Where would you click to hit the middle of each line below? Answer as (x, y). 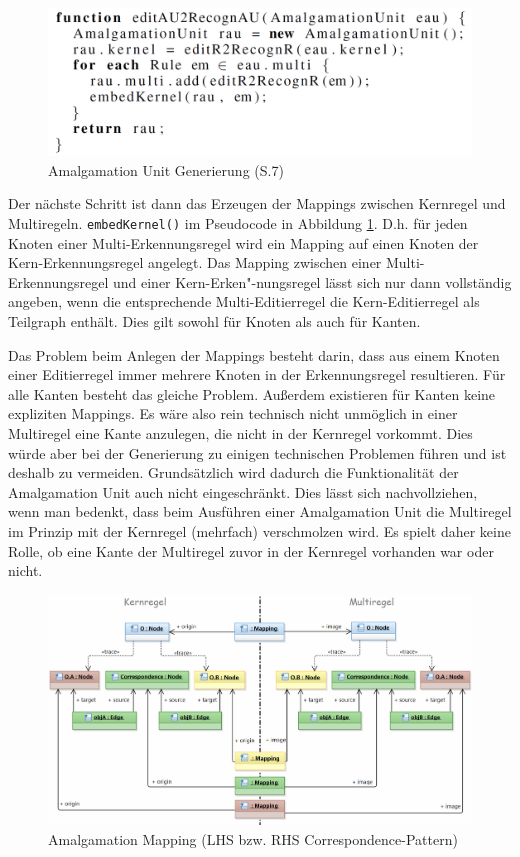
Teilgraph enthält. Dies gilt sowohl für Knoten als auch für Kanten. (214, 321)
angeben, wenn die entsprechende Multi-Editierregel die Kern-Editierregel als (244, 301)
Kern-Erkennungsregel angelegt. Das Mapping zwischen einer (195, 262)
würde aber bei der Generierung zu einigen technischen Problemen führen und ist (257, 452)
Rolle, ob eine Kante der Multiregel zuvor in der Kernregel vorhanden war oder (251, 550)
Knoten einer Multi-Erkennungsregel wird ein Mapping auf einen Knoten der (243, 242)
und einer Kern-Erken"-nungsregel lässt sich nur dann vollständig (312, 281)
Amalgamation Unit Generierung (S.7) (166, 169)
